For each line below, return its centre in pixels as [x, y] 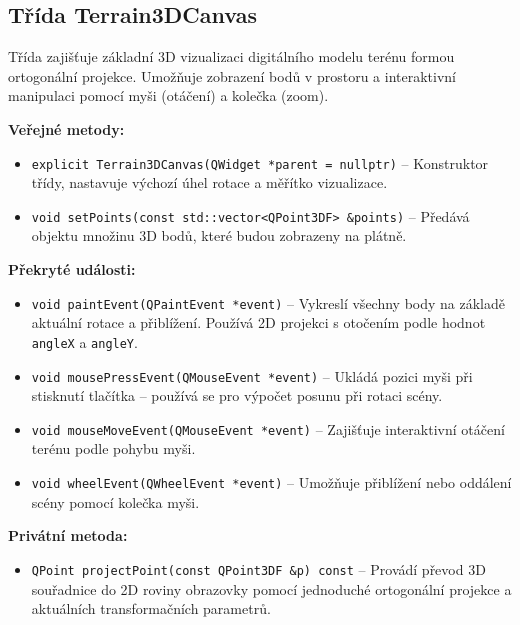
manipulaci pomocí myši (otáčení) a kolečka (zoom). [168, 95]
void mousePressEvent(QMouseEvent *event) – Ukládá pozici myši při [252, 375]
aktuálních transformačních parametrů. [151, 608]
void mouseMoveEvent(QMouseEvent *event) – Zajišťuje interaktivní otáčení [268, 428]
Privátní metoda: [68, 535]
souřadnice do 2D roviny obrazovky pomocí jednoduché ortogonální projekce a [271, 588]
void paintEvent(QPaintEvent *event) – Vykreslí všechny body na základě [268, 302]
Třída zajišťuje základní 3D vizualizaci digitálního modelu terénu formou [231, 56]
